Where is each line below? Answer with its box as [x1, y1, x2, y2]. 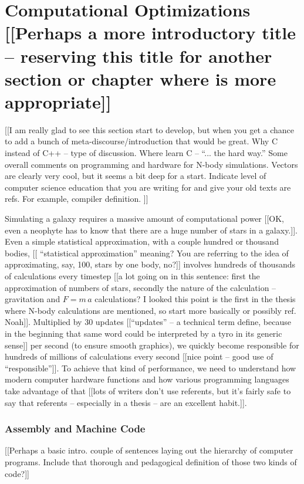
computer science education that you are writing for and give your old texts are [5, 181, 291, 193]
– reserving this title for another [5, 43, 272, 67]
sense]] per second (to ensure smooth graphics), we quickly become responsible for [5, 339, 299, 351]
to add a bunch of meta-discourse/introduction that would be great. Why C [5, 135, 278, 147]
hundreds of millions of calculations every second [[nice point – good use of [5, 350, 273, 363]
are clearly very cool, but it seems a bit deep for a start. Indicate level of [5, 170, 266, 182]
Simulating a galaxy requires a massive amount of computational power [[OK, [5, 212, 284, 225]
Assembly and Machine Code [5, 421, 146, 436]
